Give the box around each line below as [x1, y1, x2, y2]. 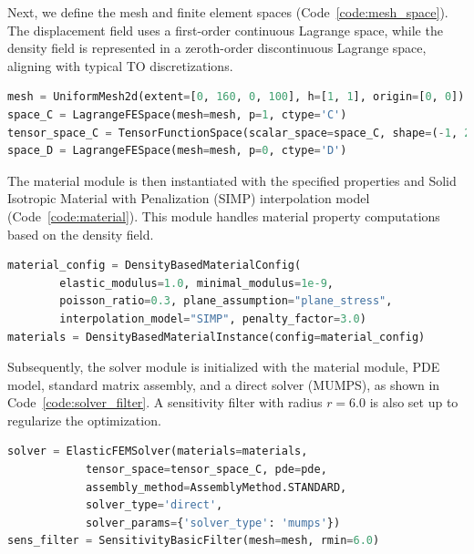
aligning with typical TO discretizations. [7, 56, 233, 75]
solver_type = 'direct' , [85, 498, 223, 512]
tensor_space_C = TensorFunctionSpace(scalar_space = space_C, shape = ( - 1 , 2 [7, 126, 471, 139]
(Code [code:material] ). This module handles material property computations [7, 206, 440, 225]
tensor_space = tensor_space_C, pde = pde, [85, 463, 327, 477]
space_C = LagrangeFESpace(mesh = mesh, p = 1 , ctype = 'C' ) [7, 108, 347, 121]
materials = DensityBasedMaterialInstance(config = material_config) [7, 330, 426, 344]
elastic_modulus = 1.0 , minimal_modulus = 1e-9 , [59, 276, 334, 290]
